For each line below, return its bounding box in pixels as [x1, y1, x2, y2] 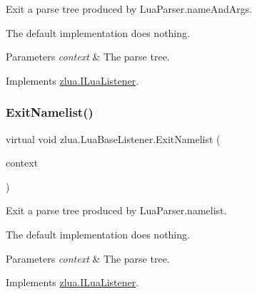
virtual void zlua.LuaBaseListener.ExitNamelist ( [6, 131, 221, 146]
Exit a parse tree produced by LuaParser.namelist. [6, 203, 227, 218]
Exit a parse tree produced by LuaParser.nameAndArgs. [6, 1, 253, 16]
